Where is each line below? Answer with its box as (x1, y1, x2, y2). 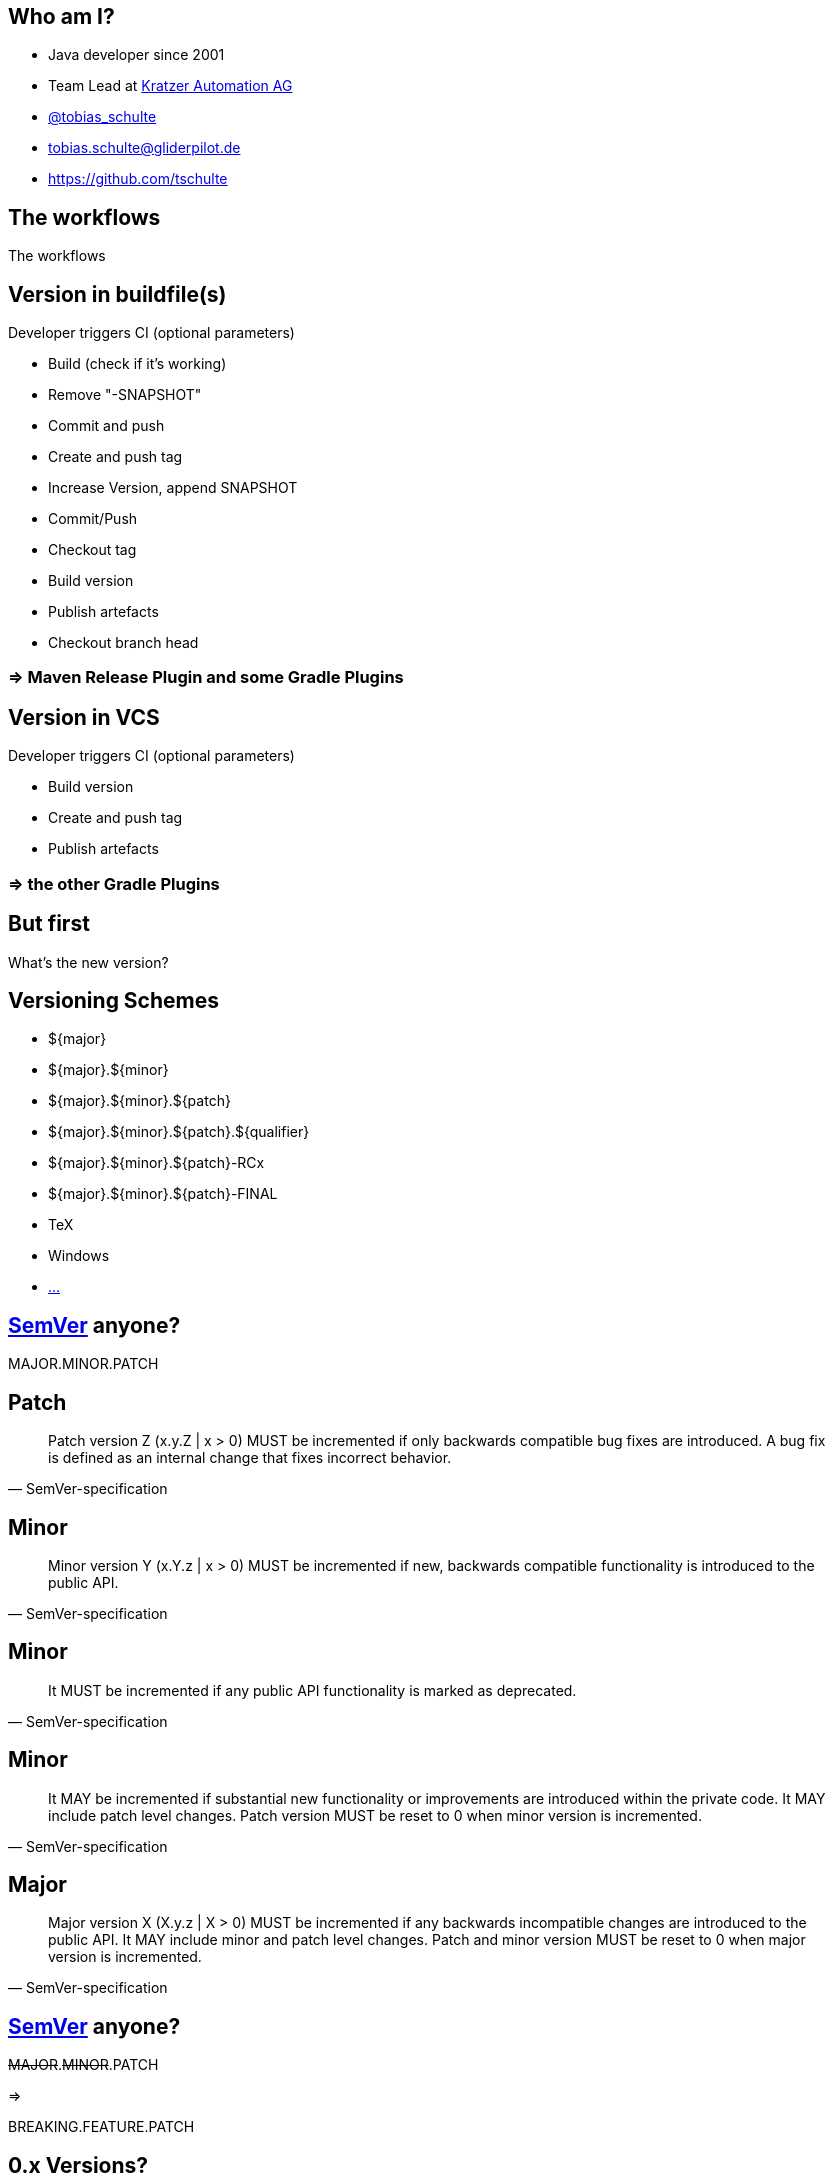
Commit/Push (48, 510, 138, 528)
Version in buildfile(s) (8, 281, 227, 307)
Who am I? (8, 4, 115, 29)
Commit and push (48, 417, 165, 435)
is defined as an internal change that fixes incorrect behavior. (48, 1449, 452, 1467)
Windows (48, 1247, 110, 1265)
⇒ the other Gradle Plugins (8, 873, 220, 894)
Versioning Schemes (8, 987, 219, 1013)
